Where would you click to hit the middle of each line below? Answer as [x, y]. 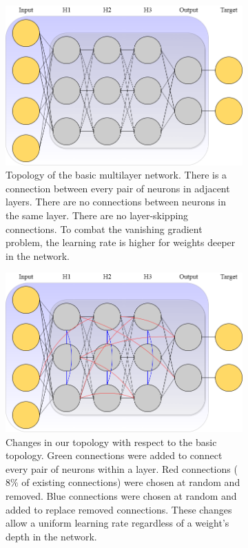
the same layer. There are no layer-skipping [97, 215]
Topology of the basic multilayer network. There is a [116, 175]
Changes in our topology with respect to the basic [111, 442]
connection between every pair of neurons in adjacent [118, 188]
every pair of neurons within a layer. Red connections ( [122, 468]
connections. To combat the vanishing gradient [104, 229]
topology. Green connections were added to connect [114, 455]
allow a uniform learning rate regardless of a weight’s [117, 523]
